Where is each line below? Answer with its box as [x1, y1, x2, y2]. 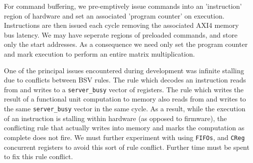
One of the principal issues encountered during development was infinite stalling [4, 65, 244, 75]
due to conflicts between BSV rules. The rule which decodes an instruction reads [4, 75, 246, 85]
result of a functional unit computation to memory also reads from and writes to [4, 94, 246, 104]
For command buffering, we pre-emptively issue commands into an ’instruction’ [4, 1, 242, 11]
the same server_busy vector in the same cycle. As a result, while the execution [4, 103, 246, 113]
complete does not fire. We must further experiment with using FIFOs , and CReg [4, 132, 245, 142]
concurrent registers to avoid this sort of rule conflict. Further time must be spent [4, 142, 250, 152]
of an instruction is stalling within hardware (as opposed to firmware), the [4, 113, 227, 123]
